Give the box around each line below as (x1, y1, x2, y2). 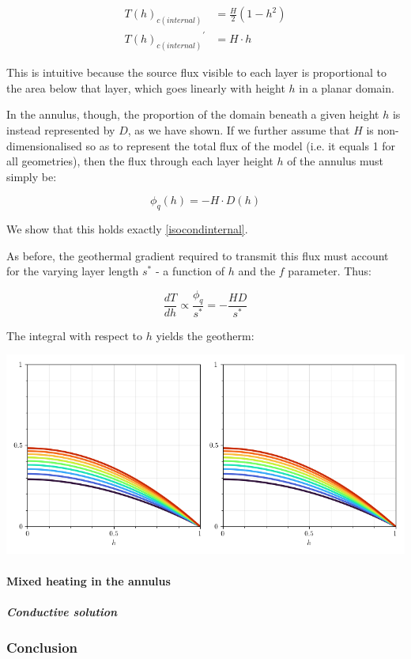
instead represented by (6, 122, 115, 138)
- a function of (155, 263, 225, 279)
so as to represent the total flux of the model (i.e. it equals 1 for (85, 137, 396, 153)
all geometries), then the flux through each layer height (6, 153, 273, 169)
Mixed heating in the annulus (6, 572, 171, 589)
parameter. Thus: (288, 263, 371, 279)
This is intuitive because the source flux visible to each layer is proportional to (6, 64, 386, 81)
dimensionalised (6, 137, 82, 153)
